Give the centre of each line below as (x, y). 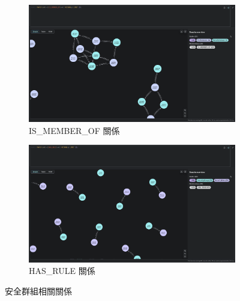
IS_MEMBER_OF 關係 (74, 130)
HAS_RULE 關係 (62, 271)
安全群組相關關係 (38, 290)
